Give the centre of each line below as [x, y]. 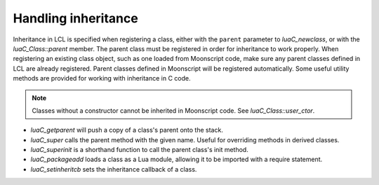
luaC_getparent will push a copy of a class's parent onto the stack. [127, 130]
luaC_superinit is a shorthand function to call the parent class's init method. [139, 150]
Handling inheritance [75, 18]
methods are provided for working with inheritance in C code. [102, 78]
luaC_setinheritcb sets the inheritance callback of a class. [114, 169]
